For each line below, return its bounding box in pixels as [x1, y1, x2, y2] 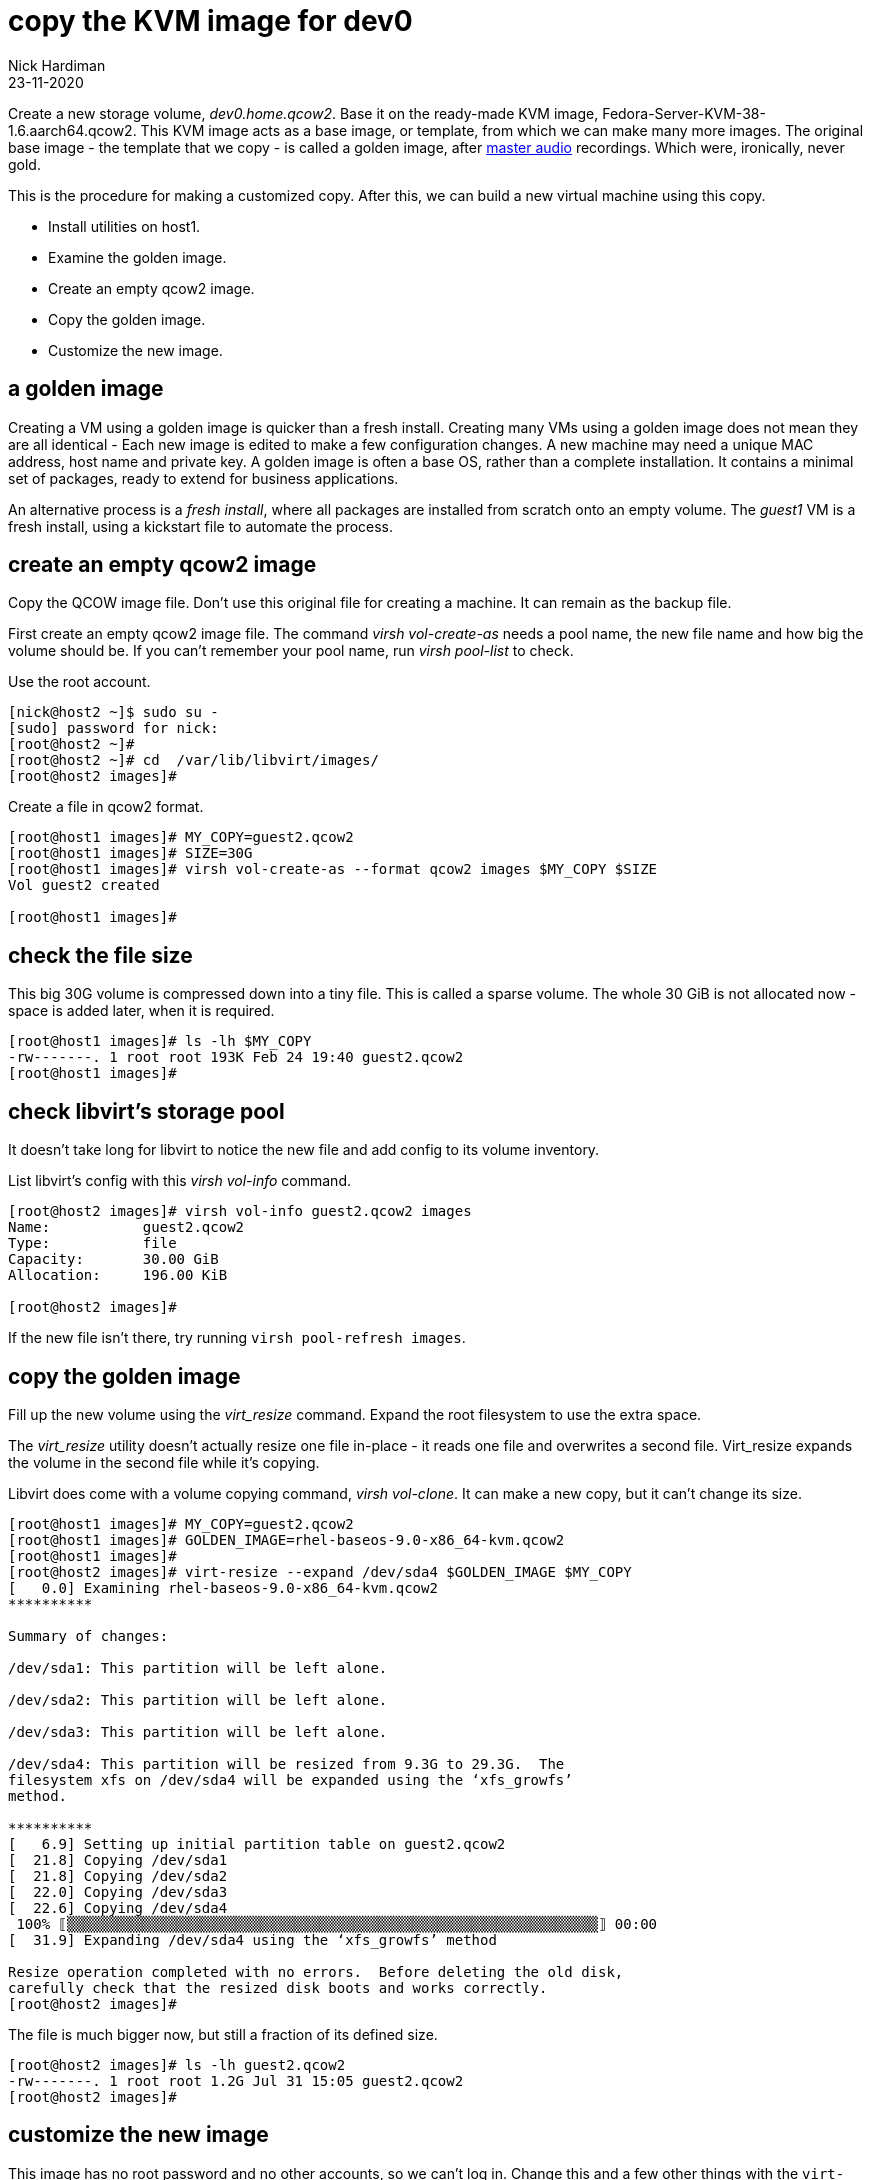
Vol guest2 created [8, 877, 160, 894]
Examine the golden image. [48, 248, 227, 266]
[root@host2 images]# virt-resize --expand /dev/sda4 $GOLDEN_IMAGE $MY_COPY [8, 1563, 632, 1580]
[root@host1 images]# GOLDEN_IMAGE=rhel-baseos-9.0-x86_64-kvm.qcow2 [8, 1531, 565, 1548]
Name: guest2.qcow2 [8, 1219, 245, 1236]
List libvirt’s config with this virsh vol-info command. [8, 1172, 351, 1190]
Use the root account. [8, 673, 151, 691]
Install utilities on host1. [48, 217, 201, 235]
